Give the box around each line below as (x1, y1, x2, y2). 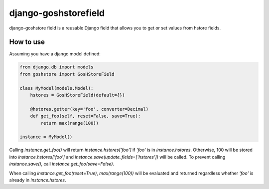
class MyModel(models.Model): (19, 85, 94, 91)
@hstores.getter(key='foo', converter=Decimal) (30, 106, 149, 112)
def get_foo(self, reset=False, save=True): (30, 113, 141, 119)
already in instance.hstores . (9, 177, 67, 183)
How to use (9, 38, 45, 46)
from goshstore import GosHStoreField (19, 71, 115, 77)
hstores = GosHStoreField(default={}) (30, 92, 125, 98)
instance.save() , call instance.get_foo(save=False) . (9, 161, 115, 167)
